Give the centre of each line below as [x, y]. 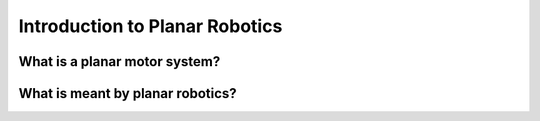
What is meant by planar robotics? [127, 93]
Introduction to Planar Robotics [150, 26]
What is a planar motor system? [119, 61]
